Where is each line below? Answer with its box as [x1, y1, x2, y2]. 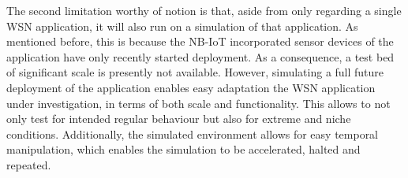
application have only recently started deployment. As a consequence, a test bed [6, 48, 395, 65]
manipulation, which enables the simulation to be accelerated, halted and [6, 141, 361, 158]
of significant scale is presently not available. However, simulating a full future [6, 64, 384, 80]
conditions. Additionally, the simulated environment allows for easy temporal [6, 125, 379, 142]
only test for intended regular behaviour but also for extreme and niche [6, 110, 351, 127]
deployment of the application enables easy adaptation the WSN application [6, 79, 376, 95]
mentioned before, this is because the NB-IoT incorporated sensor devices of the [6, 33, 394, 50]
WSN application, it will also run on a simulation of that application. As [6, 17, 358, 34]
